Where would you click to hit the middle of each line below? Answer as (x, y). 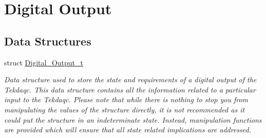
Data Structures (48, 41)
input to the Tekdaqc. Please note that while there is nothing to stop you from (126, 99)
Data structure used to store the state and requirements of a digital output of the (130, 79)
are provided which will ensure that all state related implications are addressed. (128, 130)
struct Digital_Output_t (44, 62)
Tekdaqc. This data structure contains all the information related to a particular (130, 89)
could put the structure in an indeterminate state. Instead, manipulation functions (133, 119)
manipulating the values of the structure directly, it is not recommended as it (125, 109)
